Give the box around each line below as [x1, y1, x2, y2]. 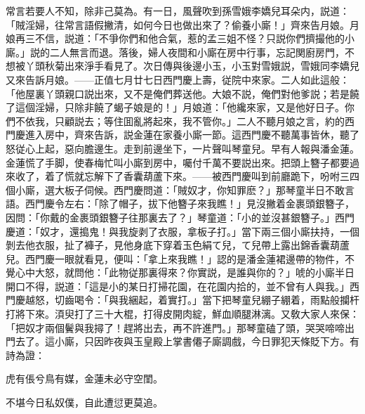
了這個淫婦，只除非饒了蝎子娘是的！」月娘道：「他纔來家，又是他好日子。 [6, 100, 345, 115]
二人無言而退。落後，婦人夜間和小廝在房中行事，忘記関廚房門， [49, 44, 345, 59]
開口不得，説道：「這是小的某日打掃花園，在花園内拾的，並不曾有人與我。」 [6, 278, 350, 293]
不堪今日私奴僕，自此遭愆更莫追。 [6, 395, 163, 410]
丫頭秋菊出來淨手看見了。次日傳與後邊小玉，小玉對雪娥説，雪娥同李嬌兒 [25, 58, 359, 73]
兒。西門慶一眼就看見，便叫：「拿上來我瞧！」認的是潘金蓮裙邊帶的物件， [6, 251, 345, 266]
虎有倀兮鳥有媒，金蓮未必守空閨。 [6, 371, 163, 386]
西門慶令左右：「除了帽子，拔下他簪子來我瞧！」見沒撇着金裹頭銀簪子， [25, 196, 354, 211]
